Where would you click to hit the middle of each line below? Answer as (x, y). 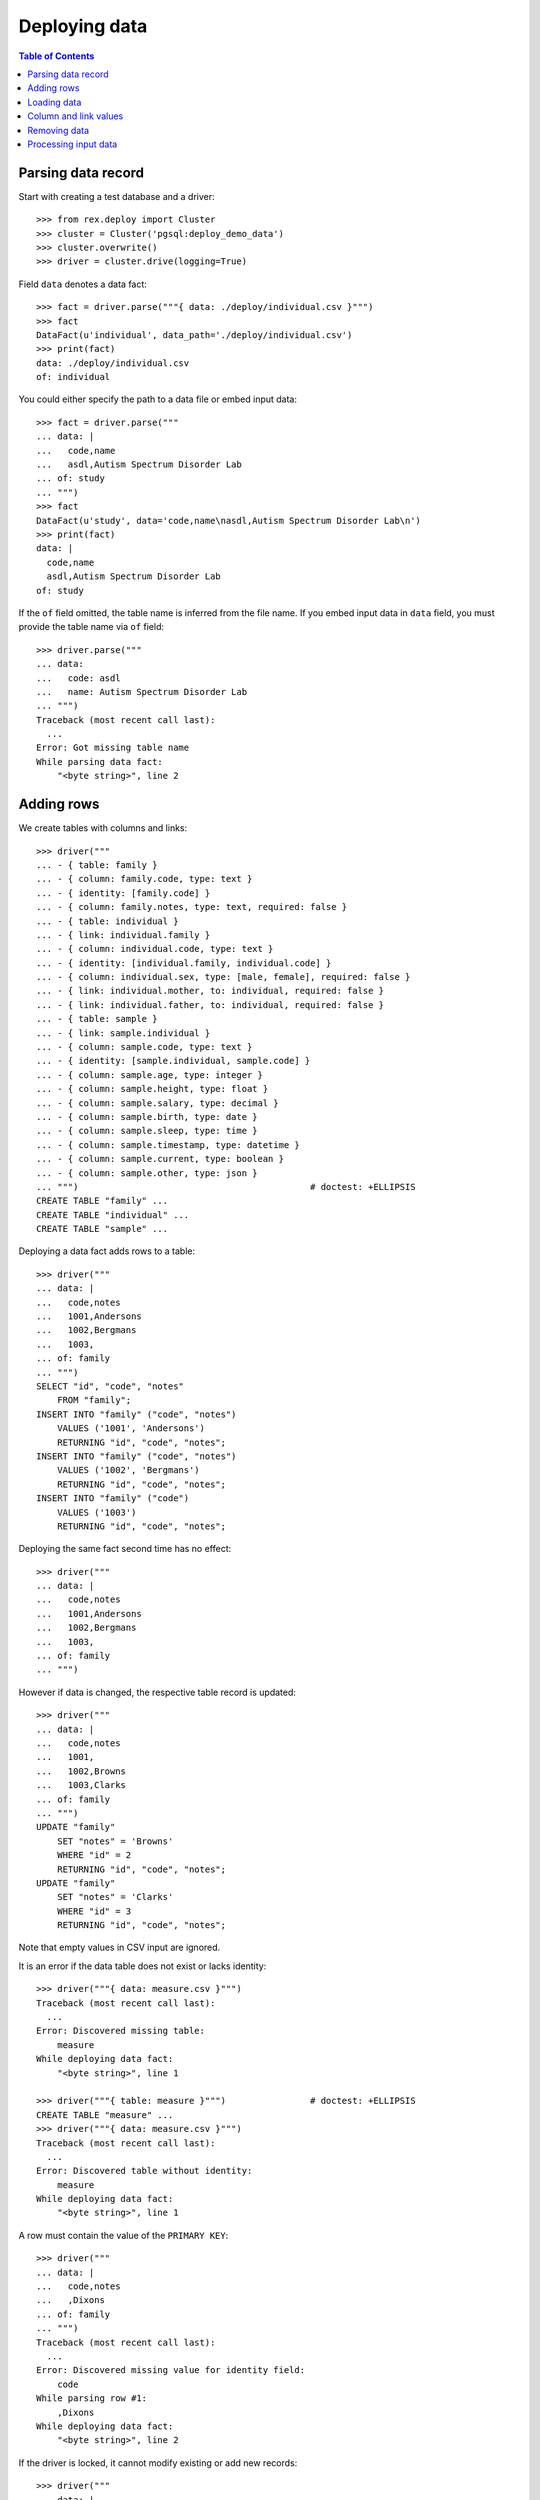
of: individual (73, 377)
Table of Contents (56, 56)
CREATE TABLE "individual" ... (113, 1214)
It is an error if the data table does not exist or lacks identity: (142, 1966)
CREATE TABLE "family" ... (102, 1201)
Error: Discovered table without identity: (144, 2171)
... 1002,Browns (81, 1771)
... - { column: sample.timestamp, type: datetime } (168, 1144)
